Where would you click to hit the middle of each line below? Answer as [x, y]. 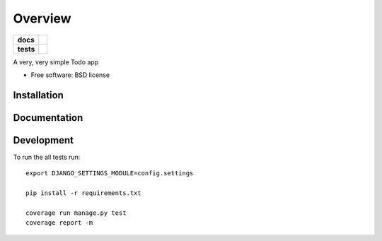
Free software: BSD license [70, 75]
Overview [42, 18]
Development [44, 140]
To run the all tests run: [47, 157]
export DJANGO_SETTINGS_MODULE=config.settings [110, 174]
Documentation [48, 118]
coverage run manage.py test [76, 213]
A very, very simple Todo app [56, 62]
